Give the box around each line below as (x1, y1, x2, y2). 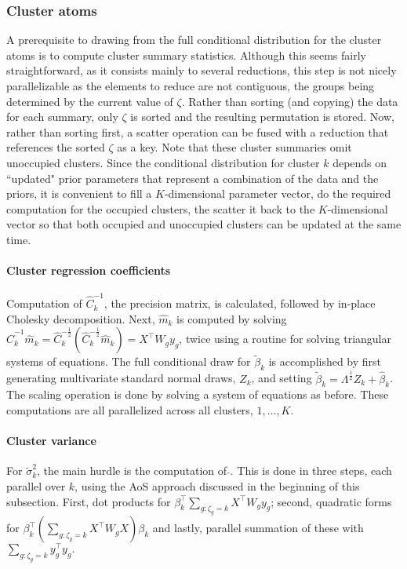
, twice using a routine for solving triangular (179, 330, 391, 347)
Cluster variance (6, 432, 96, 449)
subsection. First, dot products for (6, 493, 171, 509)
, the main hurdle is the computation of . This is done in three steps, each (37, 462, 392, 479)
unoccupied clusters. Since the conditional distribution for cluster (6, 154, 320, 170)
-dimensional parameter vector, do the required (164, 185, 391, 202)
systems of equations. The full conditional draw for (6, 353, 251, 370)
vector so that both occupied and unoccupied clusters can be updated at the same (6, 216, 402, 232)
